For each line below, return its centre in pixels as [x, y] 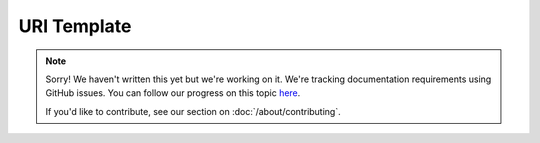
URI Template [75, 26]
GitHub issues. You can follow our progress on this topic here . [173, 93]
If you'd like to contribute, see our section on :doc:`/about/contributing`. [193, 111]
